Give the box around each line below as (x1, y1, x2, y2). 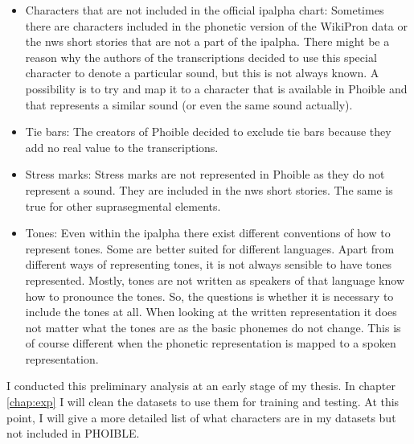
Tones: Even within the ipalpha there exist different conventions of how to (25, 224, 391, 241)
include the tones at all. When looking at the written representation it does (25, 303, 397, 320)
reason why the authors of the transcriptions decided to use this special (25, 48, 377, 65)
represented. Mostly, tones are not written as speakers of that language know (25, 271, 404, 288)
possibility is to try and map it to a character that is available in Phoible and (25, 80, 408, 97)
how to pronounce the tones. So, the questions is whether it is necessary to (25, 287, 394, 304)
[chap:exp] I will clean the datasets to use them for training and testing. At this (6, 393, 400, 410)
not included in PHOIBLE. (6, 425, 140, 442)
